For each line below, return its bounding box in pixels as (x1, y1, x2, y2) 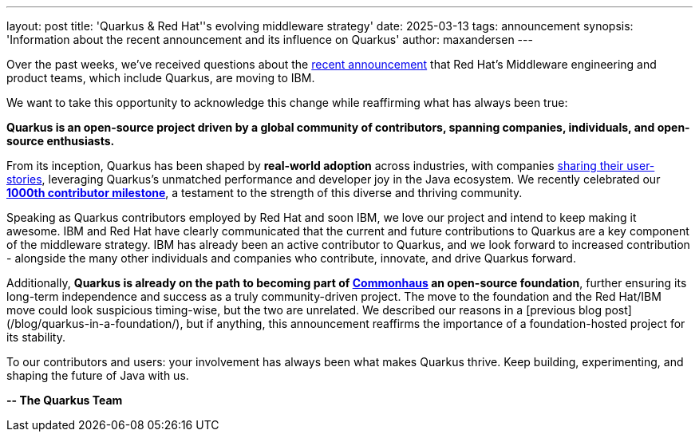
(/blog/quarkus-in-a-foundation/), (6, 317, 184, 330)
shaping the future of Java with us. (6, 369, 189, 382)
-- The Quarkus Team (6, 393, 123, 407)
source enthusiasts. (6, 134, 115, 148)
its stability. (6, 330, 65, 344)
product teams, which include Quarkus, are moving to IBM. (6, 71, 315, 85)
